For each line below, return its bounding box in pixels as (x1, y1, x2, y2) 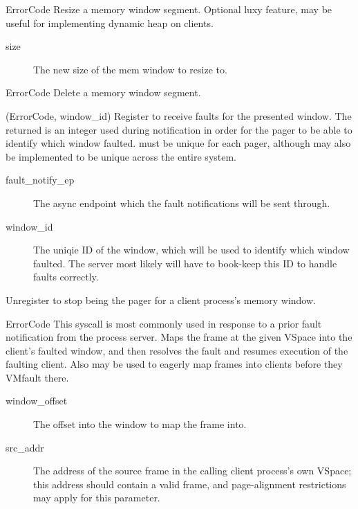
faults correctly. (33, 269, 99, 284)
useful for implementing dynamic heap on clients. (6, 15, 214, 30)
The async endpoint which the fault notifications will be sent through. (33, 195, 330, 210)
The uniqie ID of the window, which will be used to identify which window (33, 242, 350, 257)
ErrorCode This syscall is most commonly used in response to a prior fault (6, 316, 322, 330)
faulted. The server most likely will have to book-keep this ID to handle (33, 256, 337, 270)
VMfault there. (6, 370, 69, 384)
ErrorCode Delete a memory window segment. (6, 85, 201, 100)
